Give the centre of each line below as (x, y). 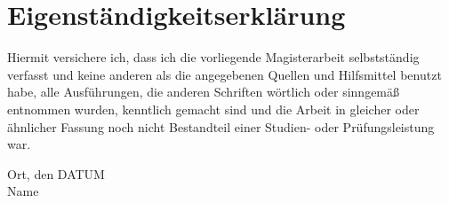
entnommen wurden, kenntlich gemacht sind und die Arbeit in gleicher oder (213, 109)
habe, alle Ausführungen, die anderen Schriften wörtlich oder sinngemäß (204, 92)
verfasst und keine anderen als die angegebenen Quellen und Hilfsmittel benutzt (224, 74)
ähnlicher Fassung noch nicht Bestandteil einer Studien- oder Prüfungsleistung (221, 126)
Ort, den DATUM (56, 173)
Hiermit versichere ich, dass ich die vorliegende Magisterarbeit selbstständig (213, 57)
